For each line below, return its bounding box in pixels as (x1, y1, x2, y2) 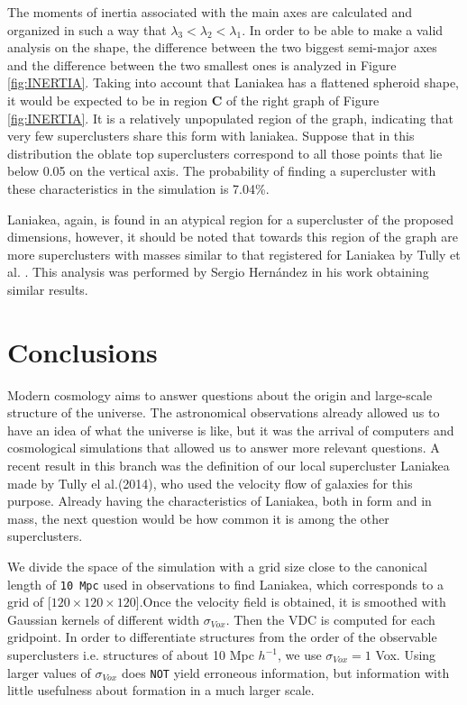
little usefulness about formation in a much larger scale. (7, 681, 315, 700)
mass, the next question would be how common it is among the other (7, 508, 389, 527)
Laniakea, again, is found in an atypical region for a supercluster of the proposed (7, 209, 454, 228)
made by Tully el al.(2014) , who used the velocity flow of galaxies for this (7, 473, 413, 492)
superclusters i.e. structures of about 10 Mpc (7, 645, 254, 664)
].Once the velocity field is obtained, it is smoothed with (135, 592, 446, 611)
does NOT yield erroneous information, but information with (121, 663, 450, 682)
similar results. (7, 279, 88, 298)
